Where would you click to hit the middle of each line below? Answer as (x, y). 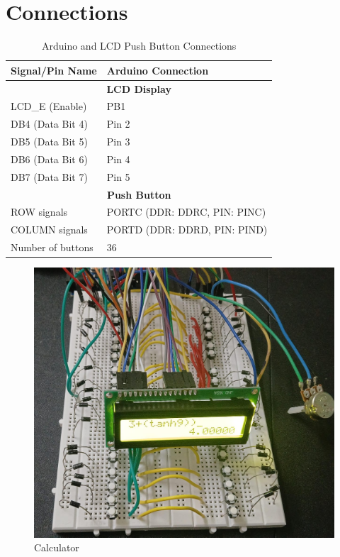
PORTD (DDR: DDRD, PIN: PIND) (187, 230)
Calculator (57, 547)
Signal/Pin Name (54, 70)
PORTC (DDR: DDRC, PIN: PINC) (186, 212)
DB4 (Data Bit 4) (49, 124)
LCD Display (139, 88)
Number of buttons (52, 247)
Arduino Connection (158, 70)
